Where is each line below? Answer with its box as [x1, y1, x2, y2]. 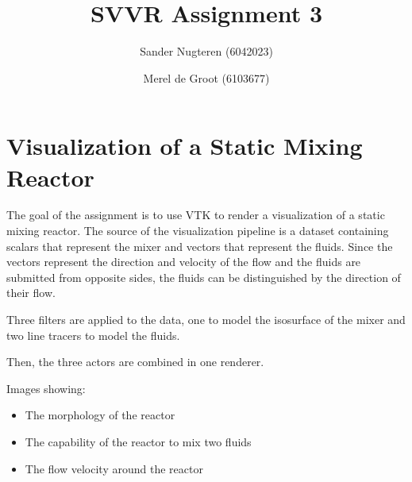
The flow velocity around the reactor [25, 460, 203, 476]
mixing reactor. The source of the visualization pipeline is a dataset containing [6, 222, 389, 239]
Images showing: [6, 380, 86, 396]
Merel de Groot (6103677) [143, 69, 270, 86]
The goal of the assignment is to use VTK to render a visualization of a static [6, 206, 385, 223]
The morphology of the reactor [25, 407, 175, 423]
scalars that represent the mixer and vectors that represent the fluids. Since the [6, 237, 393, 254]
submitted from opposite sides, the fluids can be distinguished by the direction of [6, 268, 401, 285]
